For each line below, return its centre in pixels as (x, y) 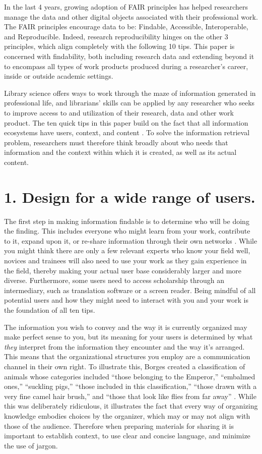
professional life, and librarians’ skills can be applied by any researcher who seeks (129, 103)
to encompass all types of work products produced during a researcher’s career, (126, 66)
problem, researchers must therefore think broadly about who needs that (116, 142)
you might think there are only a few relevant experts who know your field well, (127, 250)
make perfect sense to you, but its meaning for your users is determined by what (128, 337)
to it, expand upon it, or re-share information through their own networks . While (131, 240)
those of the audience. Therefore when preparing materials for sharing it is (119, 425)
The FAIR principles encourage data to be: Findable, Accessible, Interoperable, (126, 26)
